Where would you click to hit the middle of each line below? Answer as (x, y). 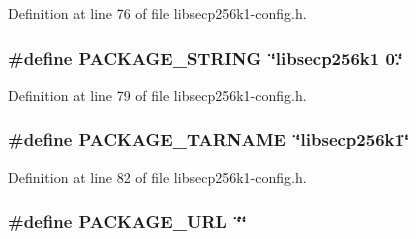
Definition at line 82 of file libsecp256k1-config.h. (157, 176)
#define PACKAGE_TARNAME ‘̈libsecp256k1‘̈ (209, 139)
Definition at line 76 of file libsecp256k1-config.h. (157, 13)
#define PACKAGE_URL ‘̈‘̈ (127, 221)
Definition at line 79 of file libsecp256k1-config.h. (157, 94)
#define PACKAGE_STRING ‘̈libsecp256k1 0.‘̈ (205, 57)
